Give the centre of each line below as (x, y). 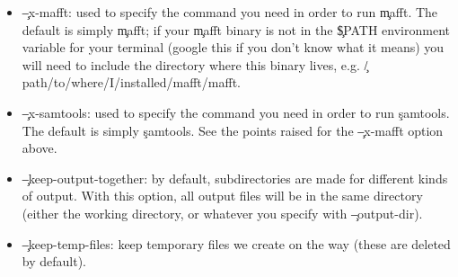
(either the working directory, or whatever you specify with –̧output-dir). (222, 213)
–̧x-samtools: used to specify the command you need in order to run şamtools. (236, 112)
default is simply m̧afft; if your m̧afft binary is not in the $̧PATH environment (236, 29)
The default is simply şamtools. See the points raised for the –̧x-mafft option (233, 130)
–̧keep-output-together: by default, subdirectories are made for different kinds (235, 178)
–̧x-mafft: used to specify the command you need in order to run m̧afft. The (230, 12)
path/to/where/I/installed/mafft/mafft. (131, 82)
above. (40, 148)
